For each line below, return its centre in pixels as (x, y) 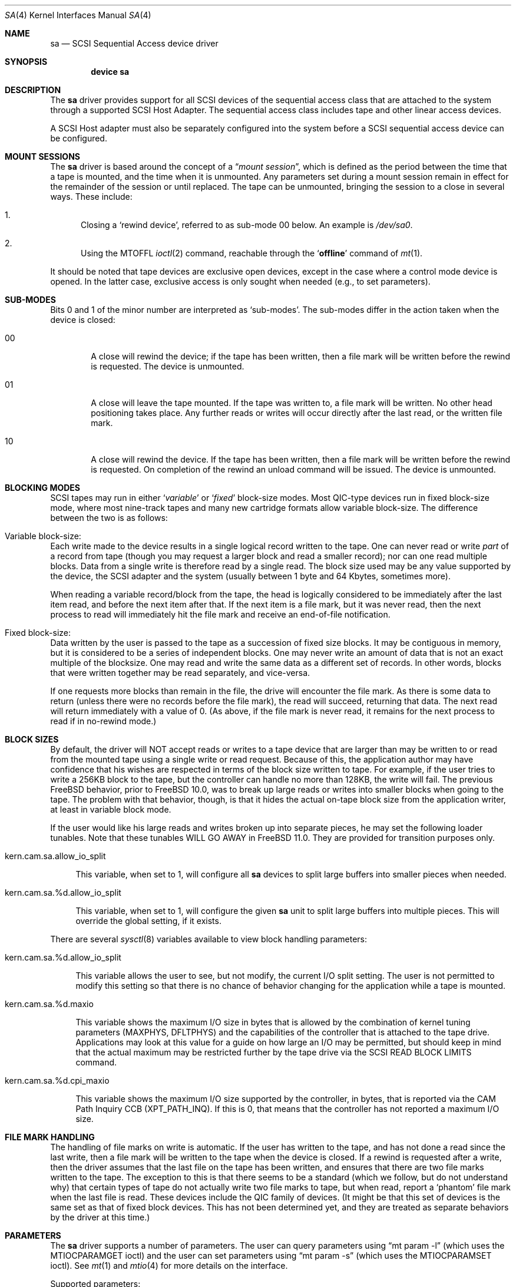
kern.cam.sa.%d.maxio (49, 1004)
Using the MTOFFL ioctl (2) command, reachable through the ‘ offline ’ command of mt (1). (252, 253)
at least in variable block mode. (111, 809)
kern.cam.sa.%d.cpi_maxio (57, 1080)
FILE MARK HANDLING (50, 1137)
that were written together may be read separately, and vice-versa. (180, 673)
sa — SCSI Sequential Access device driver (134, 43)
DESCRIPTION (33, 90)
